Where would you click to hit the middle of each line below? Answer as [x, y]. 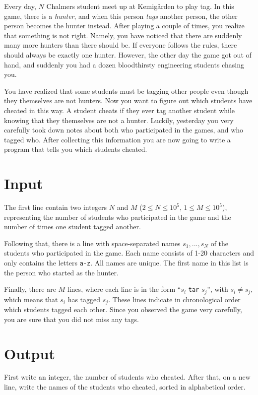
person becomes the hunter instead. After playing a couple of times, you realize [124, 26]
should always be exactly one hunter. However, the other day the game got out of [128, 54]
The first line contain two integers [56, 207]
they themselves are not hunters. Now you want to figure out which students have [128, 100]
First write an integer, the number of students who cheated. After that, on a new [127, 377]
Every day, [20, 6]
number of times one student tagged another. [72, 227]
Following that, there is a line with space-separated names [92, 243]
